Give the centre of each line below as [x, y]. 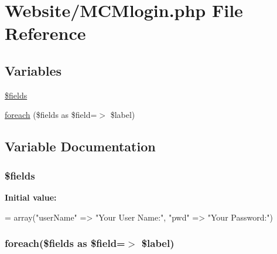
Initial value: [31, 197]
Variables [33, 70]
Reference [45, 33]
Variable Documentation [80, 146]
